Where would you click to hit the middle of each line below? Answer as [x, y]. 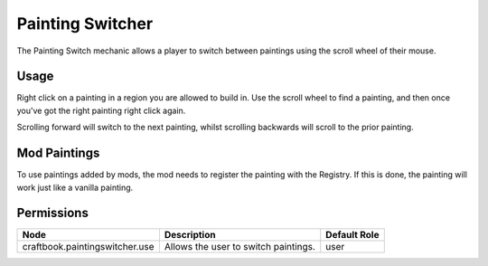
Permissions [53, 213]
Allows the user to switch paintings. [240, 247]
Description [190, 235]
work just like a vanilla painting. [75, 187]
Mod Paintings [58, 153]
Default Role [352, 235]
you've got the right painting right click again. [101, 110]
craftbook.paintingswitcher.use [88, 247]
